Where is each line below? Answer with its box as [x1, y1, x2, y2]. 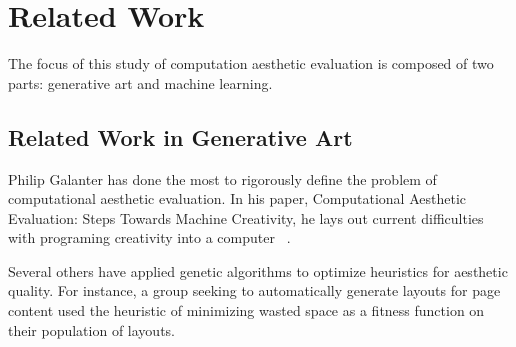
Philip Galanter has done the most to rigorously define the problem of [8, 168, 437, 189]
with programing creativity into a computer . [8, 227, 291, 248]
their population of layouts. [8, 319, 175, 340]
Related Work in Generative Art [8, 121, 353, 152]
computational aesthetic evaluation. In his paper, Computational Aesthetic [8, 188, 467, 209]
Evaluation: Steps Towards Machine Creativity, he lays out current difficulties [8, 207, 484, 228]
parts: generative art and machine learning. [8, 72, 273, 93]
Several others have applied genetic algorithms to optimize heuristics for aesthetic [8, 260, 508, 281]
